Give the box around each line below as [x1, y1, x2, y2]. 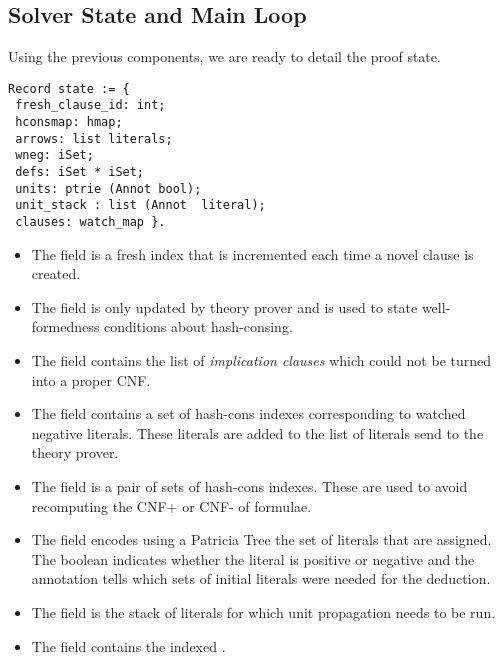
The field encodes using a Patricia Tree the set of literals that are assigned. [31, 529, 492, 550]
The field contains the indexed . [31, 635, 226, 656]
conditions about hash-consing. [103, 316, 293, 337]
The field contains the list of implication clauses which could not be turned [31, 350, 492, 371]
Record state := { [8, 81, 130, 96]
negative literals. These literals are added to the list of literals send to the [31, 422, 484, 443]
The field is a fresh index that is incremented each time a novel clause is [31, 243, 474, 264]
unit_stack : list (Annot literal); [15, 198, 266, 213]
